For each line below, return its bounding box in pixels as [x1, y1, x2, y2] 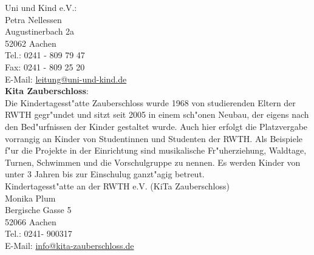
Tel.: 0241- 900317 [5, 227, 72, 240]
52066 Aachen [5, 215, 56, 228]
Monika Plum [5, 191, 56, 204]
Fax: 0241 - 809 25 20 [5, 60, 85, 73]
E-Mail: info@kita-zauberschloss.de [5, 239, 134, 251]
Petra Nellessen [5, 13, 62, 25]
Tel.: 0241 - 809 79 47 [5, 49, 85, 61]
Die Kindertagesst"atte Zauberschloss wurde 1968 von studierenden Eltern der [5, 96, 296, 109]
